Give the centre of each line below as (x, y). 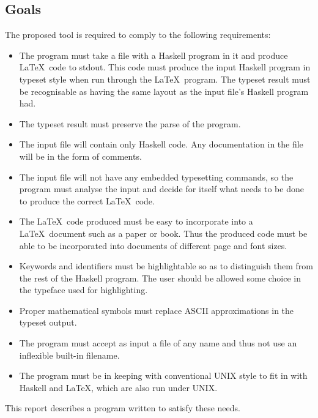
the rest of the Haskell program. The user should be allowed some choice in (160, 278)
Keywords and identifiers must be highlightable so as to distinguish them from (166, 266)
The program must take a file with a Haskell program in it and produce (153, 55)
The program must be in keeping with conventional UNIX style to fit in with (163, 375)
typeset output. (48, 322)
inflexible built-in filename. (69, 355)
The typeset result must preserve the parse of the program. (130, 123)
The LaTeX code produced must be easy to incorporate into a (136, 221)
